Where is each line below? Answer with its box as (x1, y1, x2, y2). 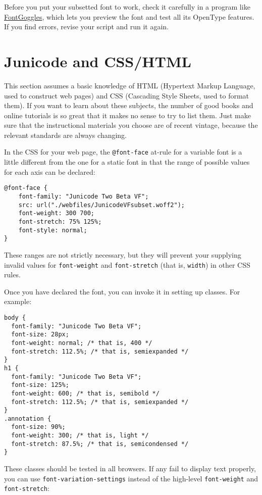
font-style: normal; (18, 226, 87, 234)
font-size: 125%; (11, 381, 69, 389)
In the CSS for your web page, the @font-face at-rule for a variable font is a (4, 146, 242, 157)
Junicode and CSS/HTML (4, 51, 191, 71)
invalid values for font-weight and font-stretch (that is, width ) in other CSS (4, 259, 250, 270)
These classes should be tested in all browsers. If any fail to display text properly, (4, 463, 256, 474)
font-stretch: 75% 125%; (18, 218, 102, 225)
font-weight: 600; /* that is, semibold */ (11, 389, 160, 397)
